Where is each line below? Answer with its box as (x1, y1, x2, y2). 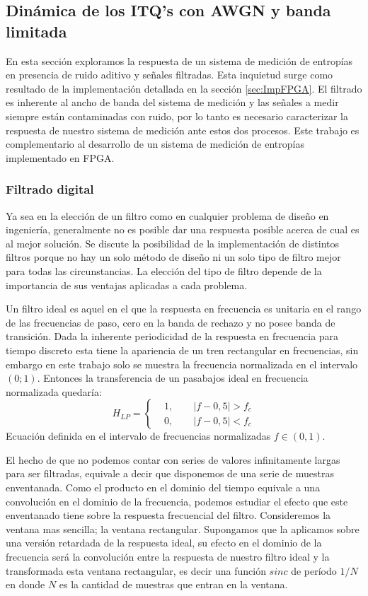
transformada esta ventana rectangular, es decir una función (6, 563, 266, 578)
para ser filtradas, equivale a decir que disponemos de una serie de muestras (6, 466, 334, 481)
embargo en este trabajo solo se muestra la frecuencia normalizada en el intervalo (6, 356, 358, 371)
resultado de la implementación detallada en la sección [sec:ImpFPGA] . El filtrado (6, 81, 362, 95)
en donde (6, 577, 45, 592)
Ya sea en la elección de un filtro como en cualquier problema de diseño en (6, 208, 329, 223)
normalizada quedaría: (6, 384, 102, 399)
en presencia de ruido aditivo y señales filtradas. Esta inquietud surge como (6, 67, 333, 82)
